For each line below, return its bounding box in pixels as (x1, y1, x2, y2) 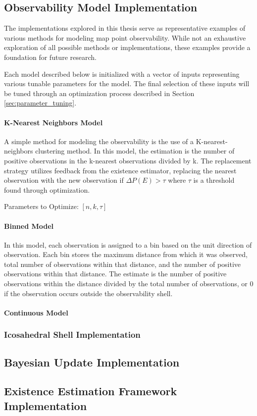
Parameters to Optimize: (4, 201, 79, 211)
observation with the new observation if (4, 175, 124, 185)
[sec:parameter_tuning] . (4, 98, 77, 108)
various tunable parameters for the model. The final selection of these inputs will (4, 78, 250, 89)
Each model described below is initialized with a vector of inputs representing (4, 68, 240, 79)
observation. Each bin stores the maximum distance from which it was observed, (4, 249, 248, 260)
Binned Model (4, 220, 54, 231)
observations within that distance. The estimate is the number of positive (4, 268, 227, 279)
